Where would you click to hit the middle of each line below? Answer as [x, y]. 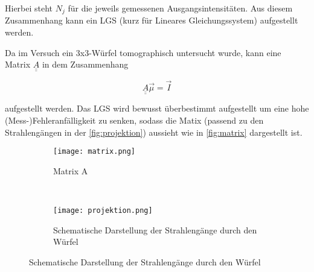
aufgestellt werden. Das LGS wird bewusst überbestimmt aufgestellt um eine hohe [157, 108]
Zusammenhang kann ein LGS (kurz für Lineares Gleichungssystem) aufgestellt [152, 20]
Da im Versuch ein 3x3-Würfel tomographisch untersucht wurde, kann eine [143, 52]
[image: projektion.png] [103, 210]
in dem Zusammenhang [85, 64]
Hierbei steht [29, 8]
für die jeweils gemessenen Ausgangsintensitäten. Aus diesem [180, 8]
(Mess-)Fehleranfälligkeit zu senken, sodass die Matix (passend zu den [134, 120]
